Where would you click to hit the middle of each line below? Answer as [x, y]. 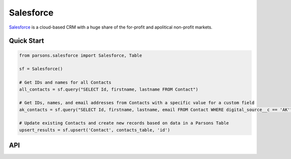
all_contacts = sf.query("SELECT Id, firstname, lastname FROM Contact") [109, 89]
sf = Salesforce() [41, 69]
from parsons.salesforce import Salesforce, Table [81, 55]
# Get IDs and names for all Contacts [65, 83]
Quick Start [26, 41]
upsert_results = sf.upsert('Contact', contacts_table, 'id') [95, 130]
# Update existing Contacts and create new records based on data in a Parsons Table [124, 123]
